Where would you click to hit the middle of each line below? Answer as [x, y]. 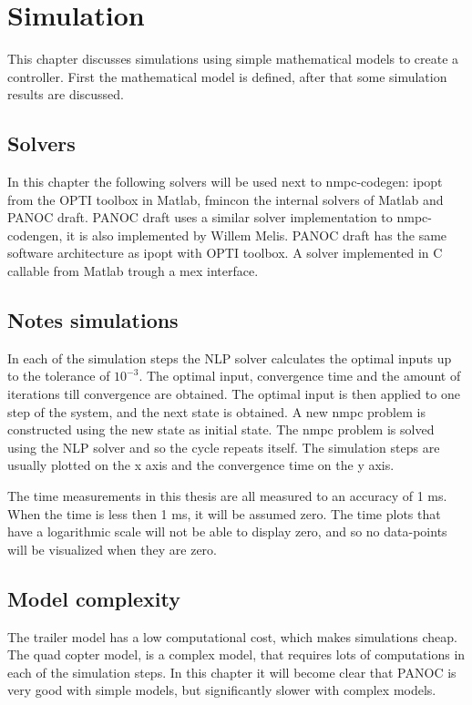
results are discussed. [66, 94]
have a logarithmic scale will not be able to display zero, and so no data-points [227, 531]
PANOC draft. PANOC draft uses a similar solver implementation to [200, 217]
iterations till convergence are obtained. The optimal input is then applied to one [234, 394]
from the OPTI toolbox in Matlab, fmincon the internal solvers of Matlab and [226, 199]
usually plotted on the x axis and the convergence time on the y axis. [201, 465]
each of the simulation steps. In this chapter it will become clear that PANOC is [232, 672]
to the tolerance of [59, 376]
